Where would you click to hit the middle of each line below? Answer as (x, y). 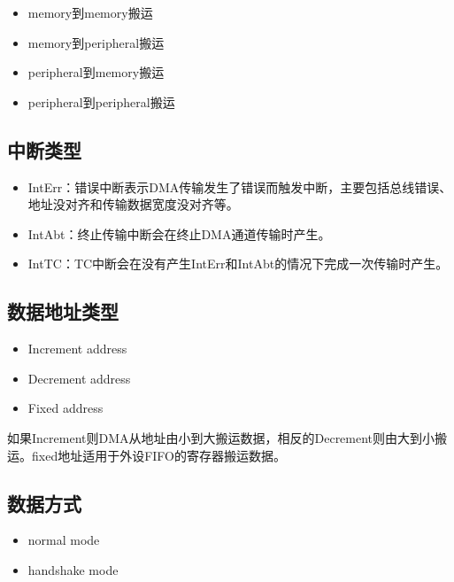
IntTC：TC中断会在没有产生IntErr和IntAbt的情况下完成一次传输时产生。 (238, 264)
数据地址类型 (63, 311)
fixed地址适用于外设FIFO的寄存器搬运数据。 (159, 455)
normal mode (64, 540)
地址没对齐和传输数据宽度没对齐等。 (133, 204)
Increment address (77, 349)
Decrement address (79, 378)
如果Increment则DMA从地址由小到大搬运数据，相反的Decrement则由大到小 (221, 437)
